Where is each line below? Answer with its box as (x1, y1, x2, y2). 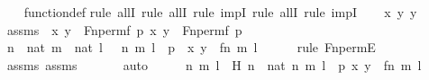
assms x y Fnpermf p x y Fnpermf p (6, 20, 242, 39)
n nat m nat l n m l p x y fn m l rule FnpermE (6, 38, 376, 57)
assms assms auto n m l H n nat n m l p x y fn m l (6, 55, 422, 74)
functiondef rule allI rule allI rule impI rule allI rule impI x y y (23, 3, 417, 21)
